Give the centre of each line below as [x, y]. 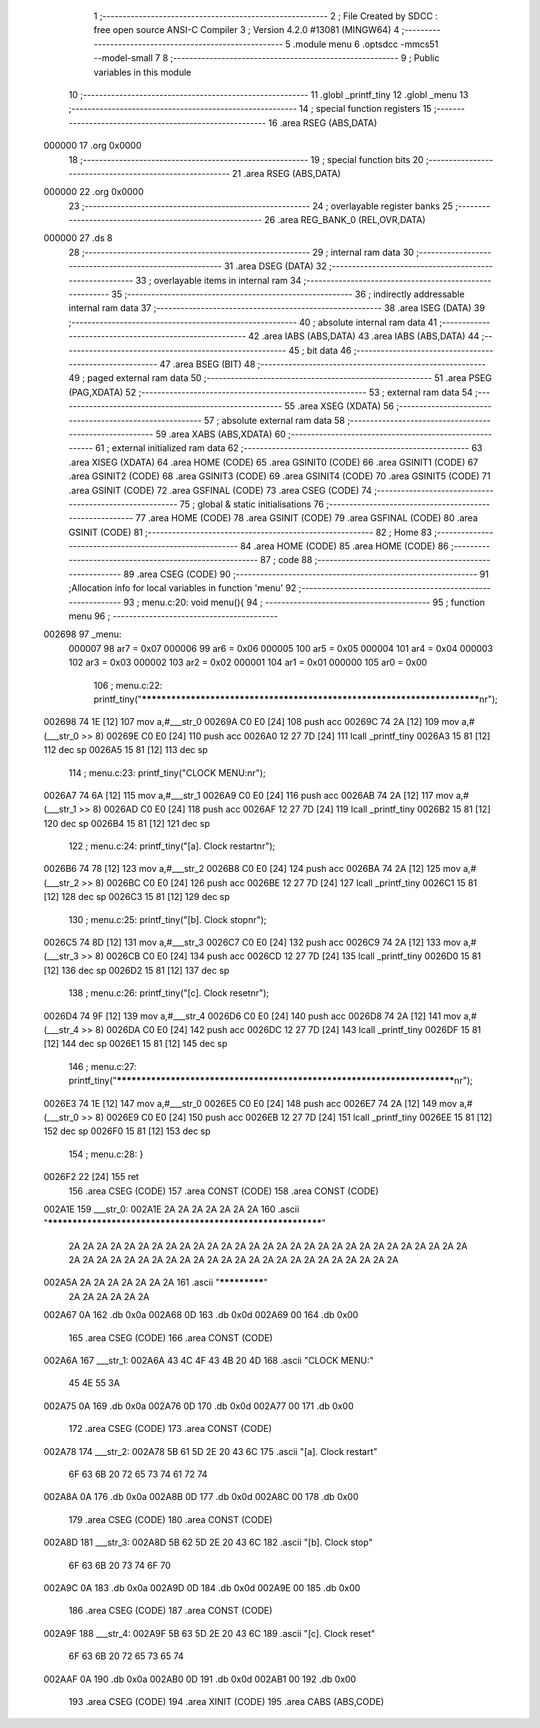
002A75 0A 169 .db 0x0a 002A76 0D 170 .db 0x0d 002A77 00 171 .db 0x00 [198, 1406]
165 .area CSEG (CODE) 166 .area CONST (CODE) [171, 1337]
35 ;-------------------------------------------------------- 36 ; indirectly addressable [288, 294]
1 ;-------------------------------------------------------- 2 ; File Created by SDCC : [266, 16]
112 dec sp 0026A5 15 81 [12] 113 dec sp [126, 750]
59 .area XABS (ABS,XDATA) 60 [221, 434]
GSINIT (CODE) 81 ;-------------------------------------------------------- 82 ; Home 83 [250, 532]
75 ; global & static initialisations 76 [252, 504]
